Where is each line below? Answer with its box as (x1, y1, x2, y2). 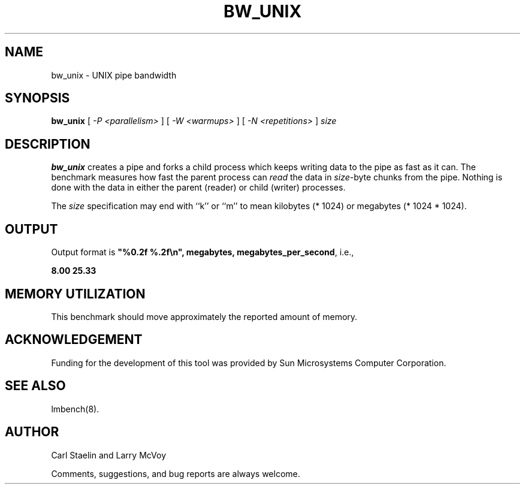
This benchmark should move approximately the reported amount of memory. (51, 311, 358, 322)
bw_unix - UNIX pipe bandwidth (51, 70, 177, 80)
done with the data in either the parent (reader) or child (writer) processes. (51, 182, 346, 193)
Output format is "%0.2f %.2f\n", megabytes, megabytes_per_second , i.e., (51, 247, 354, 258)
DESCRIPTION (5, 136, 90, 152)
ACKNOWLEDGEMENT (5, 332, 143, 348)
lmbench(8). (51, 403, 99, 414)
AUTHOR (5, 424, 59, 440)
